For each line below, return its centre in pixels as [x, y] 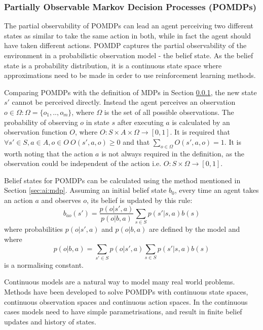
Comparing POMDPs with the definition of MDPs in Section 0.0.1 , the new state [130, 92]
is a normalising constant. [44, 264]
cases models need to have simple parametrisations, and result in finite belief [123, 312]
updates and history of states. [50, 321]
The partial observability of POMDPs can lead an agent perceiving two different [129, 26]
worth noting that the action [49, 153]
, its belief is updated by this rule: [139, 200]
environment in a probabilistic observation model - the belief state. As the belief [129, 55]
